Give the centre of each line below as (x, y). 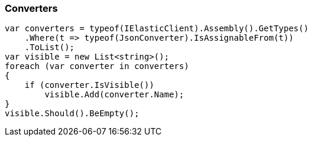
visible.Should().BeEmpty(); (72, 114)
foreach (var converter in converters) (97, 66)
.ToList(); (50, 47)
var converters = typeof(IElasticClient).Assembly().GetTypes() (157, 29)
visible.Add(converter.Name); (114, 95)
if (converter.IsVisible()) (89, 85)
